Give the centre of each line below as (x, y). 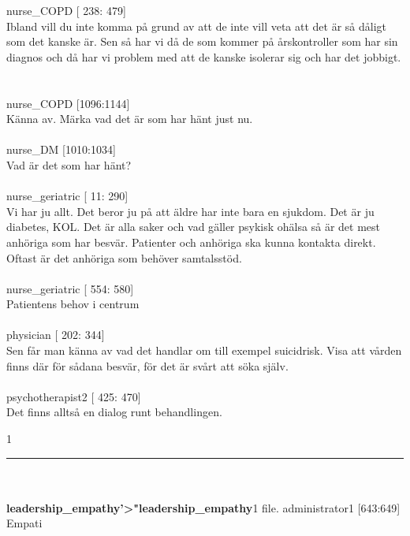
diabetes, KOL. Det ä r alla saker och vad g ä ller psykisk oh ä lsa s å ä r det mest (193, 227)
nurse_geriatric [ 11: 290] (67, 196)
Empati (24, 523)
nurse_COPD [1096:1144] (68, 103)
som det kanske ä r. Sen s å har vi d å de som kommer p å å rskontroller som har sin (202, 41)
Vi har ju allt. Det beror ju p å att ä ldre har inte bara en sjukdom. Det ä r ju (190, 211)
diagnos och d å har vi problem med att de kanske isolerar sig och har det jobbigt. (204, 56)
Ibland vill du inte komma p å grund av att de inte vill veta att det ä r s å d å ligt (197, 26)
